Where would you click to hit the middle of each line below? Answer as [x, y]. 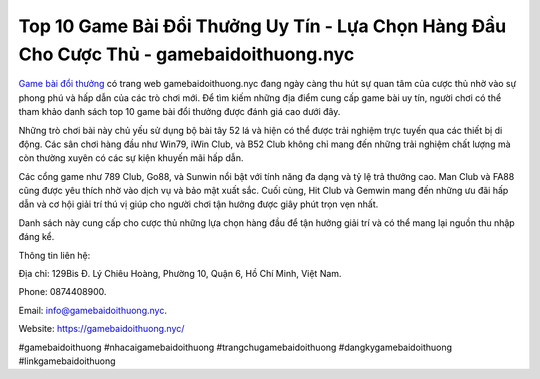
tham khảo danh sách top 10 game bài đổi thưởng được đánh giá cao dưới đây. [179, 112]
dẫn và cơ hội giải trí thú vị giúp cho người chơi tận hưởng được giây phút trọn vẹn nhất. [198, 204]
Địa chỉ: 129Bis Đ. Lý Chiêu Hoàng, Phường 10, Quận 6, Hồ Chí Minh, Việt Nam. [180, 274]
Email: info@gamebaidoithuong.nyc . [92, 310]
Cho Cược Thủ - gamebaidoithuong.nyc [186, 54]
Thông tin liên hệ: [54, 255]
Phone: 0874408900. [62, 292]
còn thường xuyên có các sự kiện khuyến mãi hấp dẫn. [131, 158]
